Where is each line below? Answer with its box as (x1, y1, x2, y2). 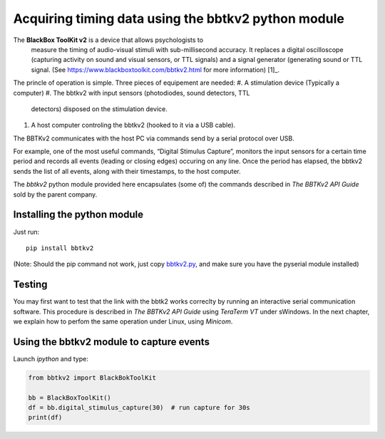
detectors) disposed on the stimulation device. (31, 104, 168, 113)
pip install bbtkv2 (26, 244, 94, 252)
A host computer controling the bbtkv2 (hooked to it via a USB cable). (31, 121, 235, 130)
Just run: (13, 227, 40, 236)
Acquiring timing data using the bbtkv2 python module (13, 11, 345, 26)
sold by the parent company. (13, 190, 98, 199)
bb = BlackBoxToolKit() (28, 393, 112, 402)
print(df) (28, 413, 63, 422)
